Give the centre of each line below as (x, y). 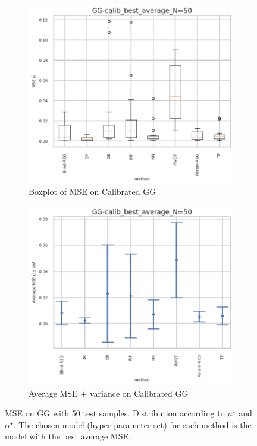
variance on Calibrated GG (139, 393)
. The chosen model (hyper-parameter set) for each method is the (132, 424)
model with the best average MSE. (68, 436)
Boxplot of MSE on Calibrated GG (93, 192)
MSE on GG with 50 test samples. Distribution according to (115, 413)
